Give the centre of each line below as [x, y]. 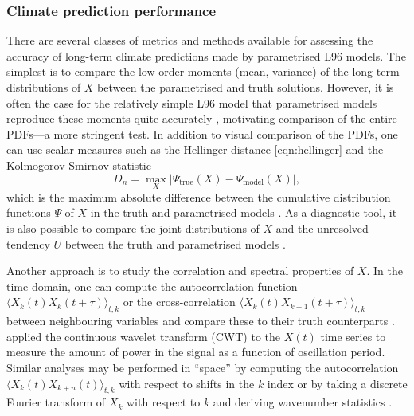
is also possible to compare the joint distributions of [133, 228]
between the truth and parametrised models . [175, 243]
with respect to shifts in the [187, 383]
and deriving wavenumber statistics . [303, 402]
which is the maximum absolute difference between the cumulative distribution [199, 196]
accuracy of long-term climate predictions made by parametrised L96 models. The [206, 55]
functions [29, 212]
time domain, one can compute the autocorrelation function [152, 286]
